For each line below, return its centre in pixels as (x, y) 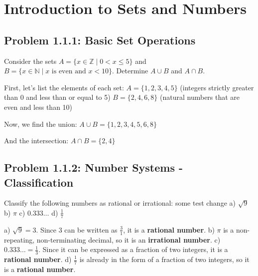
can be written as (91, 229)
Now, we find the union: (41, 124)
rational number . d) (38, 259)
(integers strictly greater (217, 87)
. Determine (130, 71)
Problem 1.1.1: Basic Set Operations (100, 40)
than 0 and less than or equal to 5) (57, 97)
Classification (39, 182)
